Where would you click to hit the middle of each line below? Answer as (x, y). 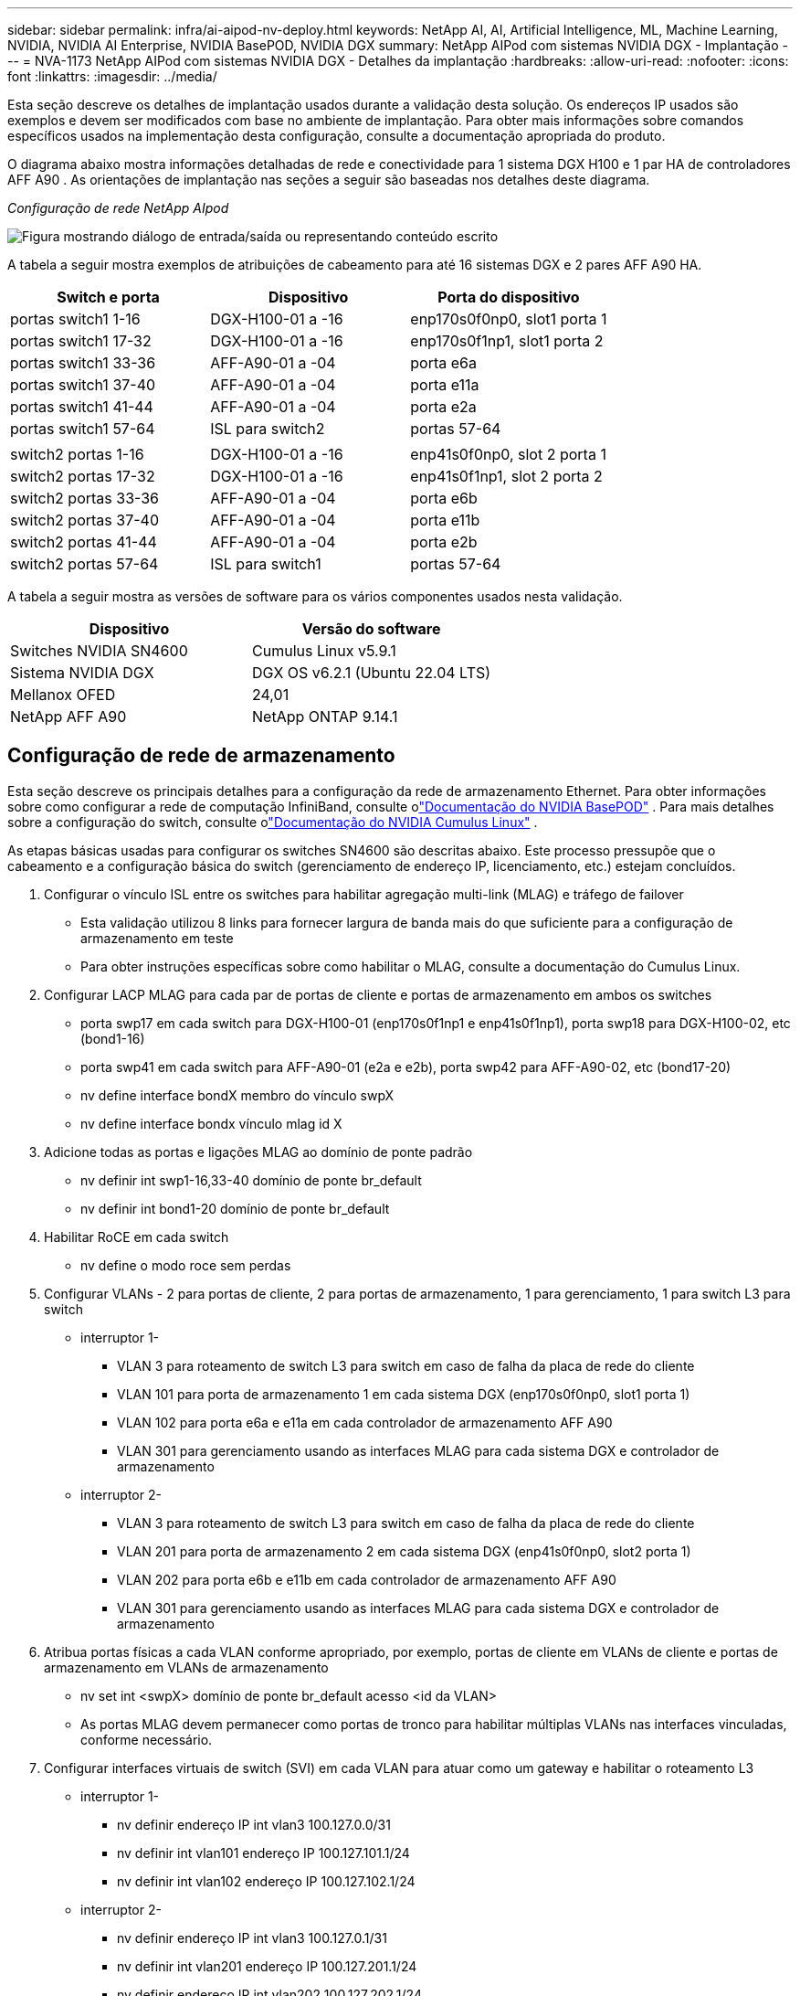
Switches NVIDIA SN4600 (99, 651)
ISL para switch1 (266, 564)
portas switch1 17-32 (81, 341)
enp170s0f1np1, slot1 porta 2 (507, 341)
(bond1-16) (113, 1038)
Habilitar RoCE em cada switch (137, 1237)
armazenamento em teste (157, 938)
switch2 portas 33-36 (85, 498)
